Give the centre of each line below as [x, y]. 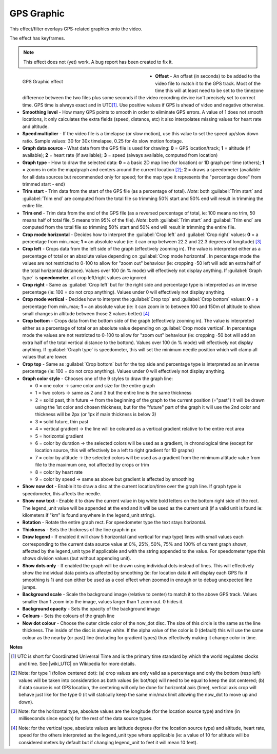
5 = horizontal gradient [59, 436]
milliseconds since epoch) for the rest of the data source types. [86, 719]
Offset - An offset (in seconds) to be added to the [208, 76]
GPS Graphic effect [43, 81]
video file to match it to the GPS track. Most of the [208, 83]
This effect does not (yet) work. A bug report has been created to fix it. [98, 62]
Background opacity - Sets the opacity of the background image [91, 609]
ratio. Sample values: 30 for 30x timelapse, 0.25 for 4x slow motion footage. [103, 141]
